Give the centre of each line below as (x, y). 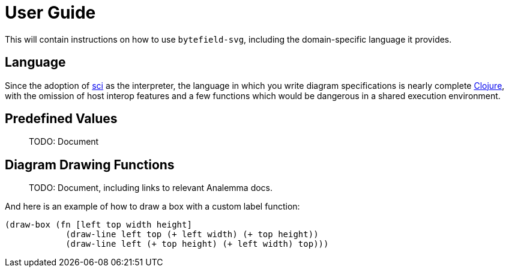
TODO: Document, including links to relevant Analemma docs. (151, 188)
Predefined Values (61, 119)
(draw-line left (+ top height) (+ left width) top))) (197, 244)
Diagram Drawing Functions (90, 165)
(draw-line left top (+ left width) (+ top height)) (192, 234)
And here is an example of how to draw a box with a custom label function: (152, 207)
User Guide (50, 13)
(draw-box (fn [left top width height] (98, 225)
